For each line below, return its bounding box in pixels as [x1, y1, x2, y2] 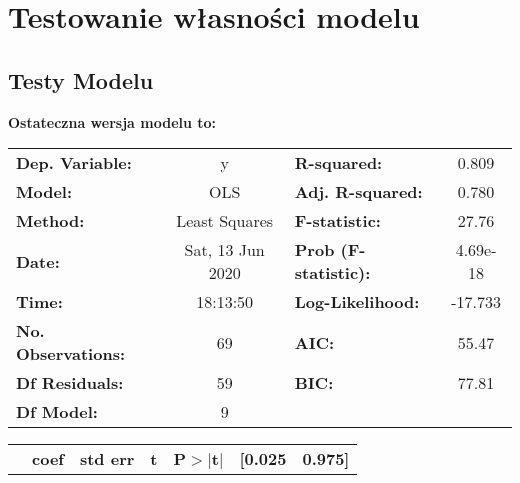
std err [79, 447, 135, 471]
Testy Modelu [8, 64, 154, 95]
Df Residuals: [16, 371, 124, 395]
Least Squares [176, 209, 274, 233]
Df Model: [16, 400, 98, 424]
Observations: [16, 342, 126, 366]
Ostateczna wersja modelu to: [8, 111, 217, 132]
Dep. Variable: [16, 151, 132, 175]
